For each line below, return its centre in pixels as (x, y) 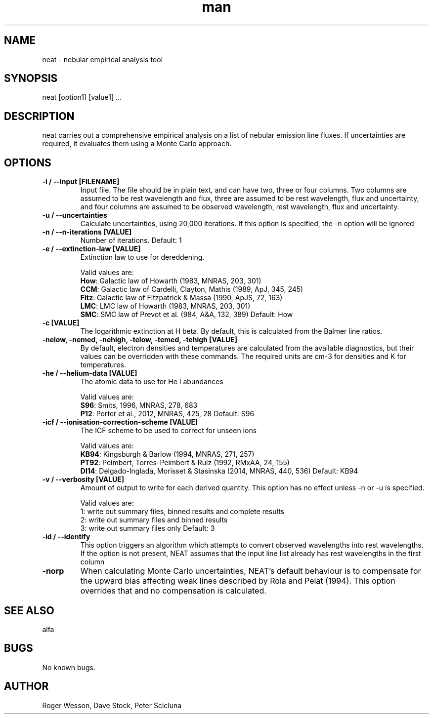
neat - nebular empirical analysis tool (103, 59)
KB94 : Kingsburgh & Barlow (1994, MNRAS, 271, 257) (167, 454)
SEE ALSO (29, 610)
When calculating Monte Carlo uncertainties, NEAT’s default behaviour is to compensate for (251, 571)
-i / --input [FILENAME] (81, 182)
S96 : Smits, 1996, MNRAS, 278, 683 (139, 405)
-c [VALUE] (61, 323)
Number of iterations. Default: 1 (131, 240)
